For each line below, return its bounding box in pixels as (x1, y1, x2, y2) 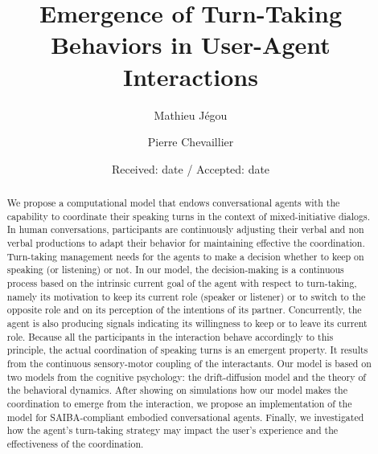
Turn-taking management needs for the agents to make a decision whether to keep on (6, 249, 364, 263)
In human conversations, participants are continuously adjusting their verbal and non (6, 223, 364, 236)
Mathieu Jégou (154, 106, 228, 123)
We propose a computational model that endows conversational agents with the (6, 196, 340, 210)
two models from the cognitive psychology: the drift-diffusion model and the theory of (6, 370, 367, 383)
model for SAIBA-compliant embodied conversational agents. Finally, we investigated (6, 410, 364, 423)
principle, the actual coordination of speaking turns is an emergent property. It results (6, 343, 368, 357)
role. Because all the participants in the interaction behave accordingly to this (6, 329, 334, 343)
